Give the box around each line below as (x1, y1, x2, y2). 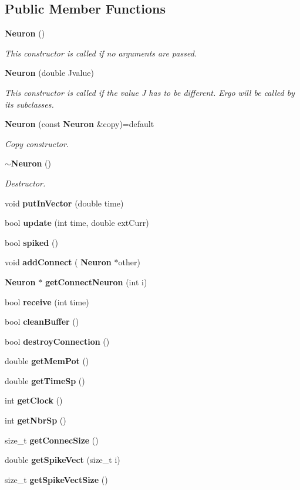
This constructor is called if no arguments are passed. (5, 46, 197, 59)
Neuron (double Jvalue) (5, 66, 94, 79)
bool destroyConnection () (5, 335, 110, 347)
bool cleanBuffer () (5, 315, 79, 328)
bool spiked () (5, 236, 58, 248)
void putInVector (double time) (5, 196, 124, 209)
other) (118, 256, 140, 268)
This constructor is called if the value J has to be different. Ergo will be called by (5, 86, 295, 98)
